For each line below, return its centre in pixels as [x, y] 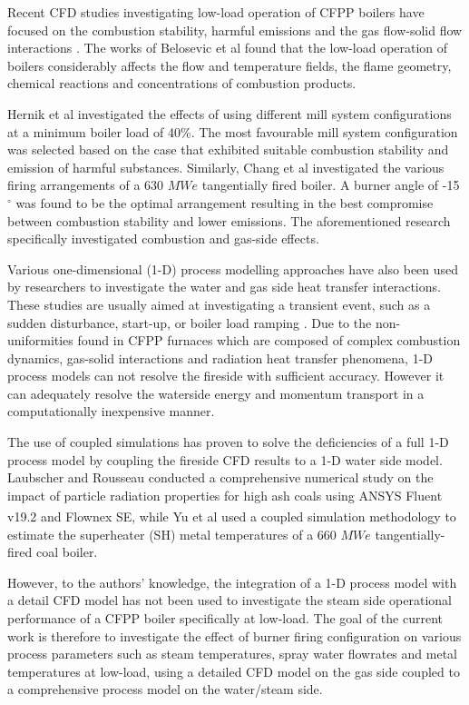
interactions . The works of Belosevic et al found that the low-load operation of [228, 48]
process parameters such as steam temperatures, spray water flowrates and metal [232, 654]
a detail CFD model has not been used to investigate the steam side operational [230, 600]
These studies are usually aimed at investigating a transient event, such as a [219, 304]
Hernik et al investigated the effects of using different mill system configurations [230, 113]
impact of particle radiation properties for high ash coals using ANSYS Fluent [225, 495]
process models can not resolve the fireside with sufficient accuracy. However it [226, 376]
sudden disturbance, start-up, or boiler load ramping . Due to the [190, 322]
